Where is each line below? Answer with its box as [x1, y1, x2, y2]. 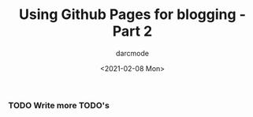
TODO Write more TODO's [8, 100, 110, 111]
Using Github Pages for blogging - [18, 6, 247, 24]
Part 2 [112, 22, 153, 40]
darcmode [115, 48, 150, 58]
